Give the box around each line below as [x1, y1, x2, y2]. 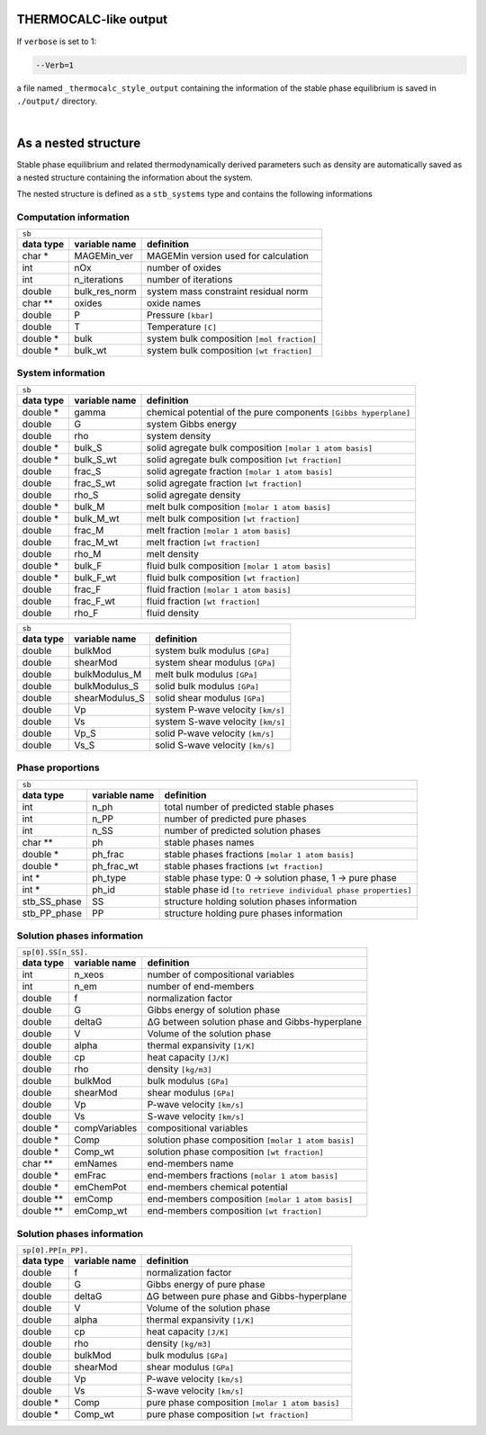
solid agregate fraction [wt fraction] [146, 477, 302, 489]
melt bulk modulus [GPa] [154, 668, 258, 680]
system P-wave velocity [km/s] [154, 703, 285, 715]
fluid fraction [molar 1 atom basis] [146, 583, 292, 596]
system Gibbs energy [146, 417, 238, 430]
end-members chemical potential [147, 1181, 288, 1194]
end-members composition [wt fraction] [147, 1205, 323, 1217]
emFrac [74, 1170, 107, 1182]
